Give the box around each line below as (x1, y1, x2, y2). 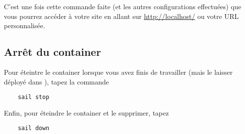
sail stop (18, 94, 50, 101)
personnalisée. (4, 20, 45, 31)
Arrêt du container (4, 44, 101, 59)
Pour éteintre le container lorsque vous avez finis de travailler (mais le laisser (4, 67, 233, 77)
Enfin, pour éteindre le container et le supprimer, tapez (4, 107, 169, 117)
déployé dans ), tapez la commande (4, 76, 109, 86)
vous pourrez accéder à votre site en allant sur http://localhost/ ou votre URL (4, 11, 239, 21)
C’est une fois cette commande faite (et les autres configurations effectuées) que (4, 1, 242, 11)
